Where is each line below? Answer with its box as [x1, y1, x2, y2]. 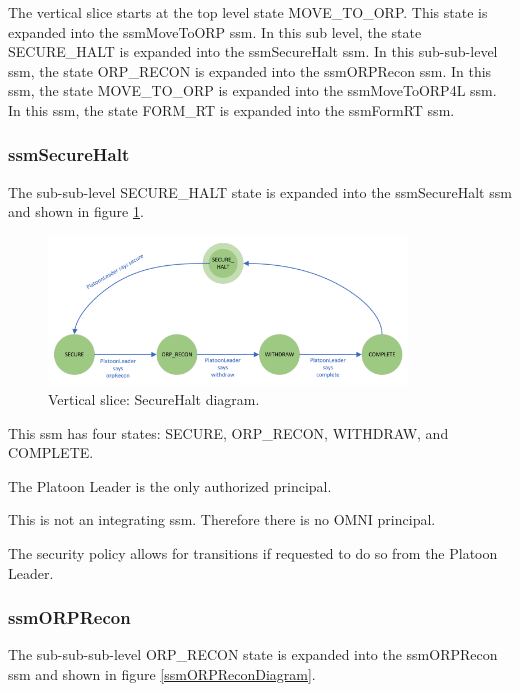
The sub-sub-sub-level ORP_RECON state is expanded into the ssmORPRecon [8, 644, 498, 665]
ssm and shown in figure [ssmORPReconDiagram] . [8, 663, 316, 684]
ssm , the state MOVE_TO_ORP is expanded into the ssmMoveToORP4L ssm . [8, 80, 497, 101]
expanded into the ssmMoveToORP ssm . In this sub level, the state [8, 21, 422, 42]
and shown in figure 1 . [8, 201, 144, 222]
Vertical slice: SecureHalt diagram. [48, 389, 260, 410]
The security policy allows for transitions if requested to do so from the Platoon [8, 542, 498, 563]
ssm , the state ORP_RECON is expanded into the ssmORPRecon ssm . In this [8, 60, 492, 81]
